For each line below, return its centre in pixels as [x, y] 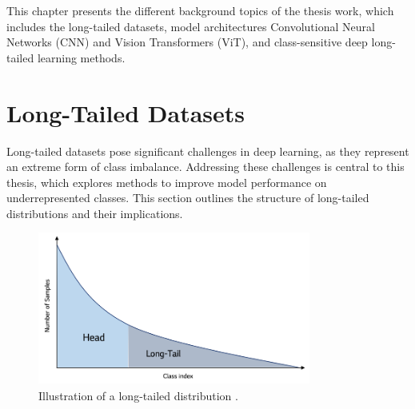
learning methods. [81, 57]
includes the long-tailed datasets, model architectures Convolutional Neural [191, 26]
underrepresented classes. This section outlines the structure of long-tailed [188, 198]
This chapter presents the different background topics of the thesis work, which [200, 10]
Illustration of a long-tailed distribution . [138, 395]
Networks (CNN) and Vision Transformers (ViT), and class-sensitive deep [187, 42]
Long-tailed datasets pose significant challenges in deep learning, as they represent [208, 151]
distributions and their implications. [95, 213]
